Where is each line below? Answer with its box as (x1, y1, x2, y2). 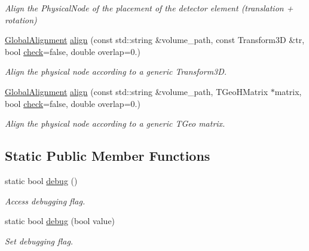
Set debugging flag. (5, 234, 74, 247)
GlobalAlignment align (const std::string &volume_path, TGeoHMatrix (5, 85, 268, 97)
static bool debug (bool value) (5, 215, 115, 227)
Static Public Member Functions (5, 146, 210, 165)
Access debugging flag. (5, 194, 85, 207)
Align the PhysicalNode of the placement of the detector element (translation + (5, 2, 293, 14)
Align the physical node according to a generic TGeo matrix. (5, 117, 225, 130)
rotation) (5, 13, 37, 26)
